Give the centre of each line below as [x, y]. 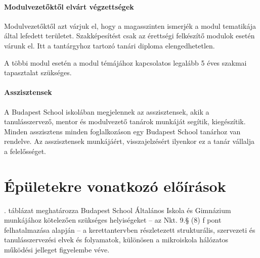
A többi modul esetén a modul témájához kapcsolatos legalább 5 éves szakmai [125, 62]
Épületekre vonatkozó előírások [115, 186]
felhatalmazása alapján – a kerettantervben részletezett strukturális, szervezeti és [130, 229]
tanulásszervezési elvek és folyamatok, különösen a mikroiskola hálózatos [116, 240]
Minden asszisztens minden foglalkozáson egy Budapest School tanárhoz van [122, 131]
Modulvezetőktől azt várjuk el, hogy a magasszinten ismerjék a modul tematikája [130, 25]
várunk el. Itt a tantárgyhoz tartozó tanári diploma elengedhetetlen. [110, 45]
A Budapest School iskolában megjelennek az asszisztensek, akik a [107, 111]
